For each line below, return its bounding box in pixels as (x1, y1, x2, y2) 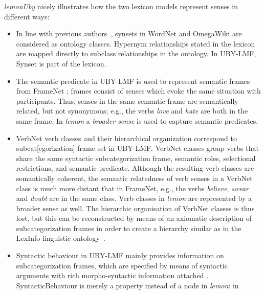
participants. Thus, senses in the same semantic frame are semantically (16, 95, 238, 106)
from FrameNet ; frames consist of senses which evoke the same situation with (16, 85, 261, 96)
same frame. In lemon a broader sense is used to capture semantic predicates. (16, 115, 258, 126)
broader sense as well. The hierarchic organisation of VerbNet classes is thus (16, 202, 255, 213)
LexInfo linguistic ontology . (16, 233, 105, 243)
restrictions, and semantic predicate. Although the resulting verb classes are (16, 163, 254, 173)
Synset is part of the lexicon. (16, 58, 106, 69)
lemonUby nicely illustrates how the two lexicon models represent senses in (4, 1, 238, 11)
